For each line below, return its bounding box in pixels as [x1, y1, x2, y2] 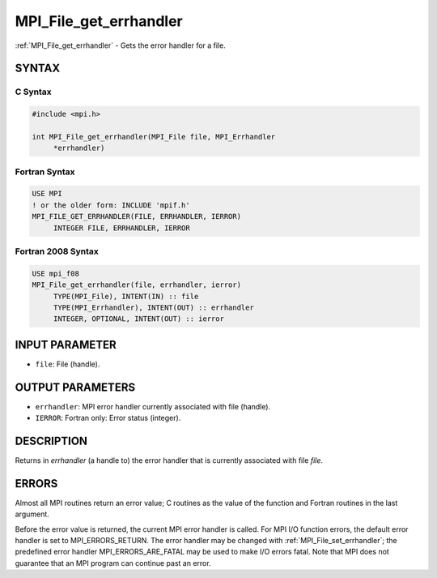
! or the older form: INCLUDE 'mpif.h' [32, 200, 190, 210]
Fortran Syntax [15, 166, 75, 178]
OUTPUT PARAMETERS [15, 380, 136, 394]
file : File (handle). [35, 359, 100, 369]
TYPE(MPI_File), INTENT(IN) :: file [53, 292, 199, 301]
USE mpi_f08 [32, 268, 80, 278]
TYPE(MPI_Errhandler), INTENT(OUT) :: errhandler [53, 302, 254, 312]
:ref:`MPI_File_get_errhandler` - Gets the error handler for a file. [15, 41, 226, 50]
